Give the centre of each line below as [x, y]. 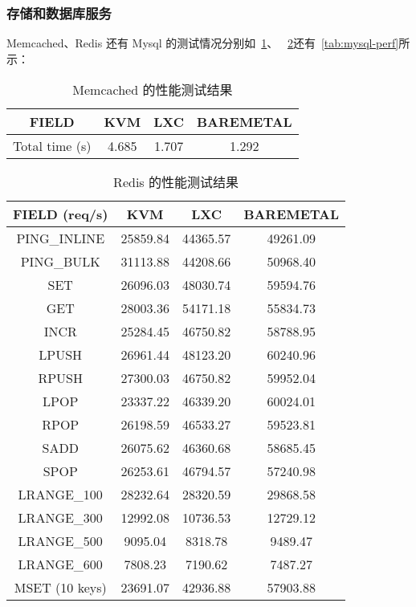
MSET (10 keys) [60, 588]
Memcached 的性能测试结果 [153, 90]
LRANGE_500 [60, 541]
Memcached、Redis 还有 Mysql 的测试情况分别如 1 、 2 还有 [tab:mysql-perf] [203, 43]
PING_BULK [60, 262]
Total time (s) [52, 146]
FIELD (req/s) [61, 214]
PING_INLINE [61, 238]
